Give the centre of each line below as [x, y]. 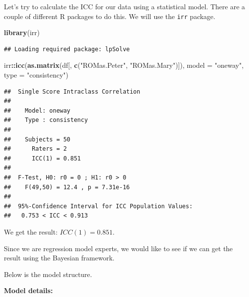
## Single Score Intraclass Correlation [72, 91]
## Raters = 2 [35, 149]
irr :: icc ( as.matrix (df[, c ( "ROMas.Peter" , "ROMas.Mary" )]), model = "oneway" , [124, 65]
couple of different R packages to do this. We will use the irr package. [110, 16]
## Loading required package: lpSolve [67, 49]
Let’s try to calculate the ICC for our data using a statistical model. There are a [124, 6]
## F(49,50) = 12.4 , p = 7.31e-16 [67, 187]
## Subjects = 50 [37, 139]
